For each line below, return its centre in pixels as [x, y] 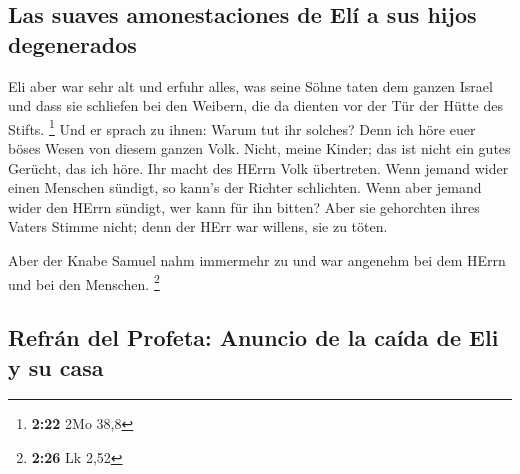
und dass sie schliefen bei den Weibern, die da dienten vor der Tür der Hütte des [255, 105]
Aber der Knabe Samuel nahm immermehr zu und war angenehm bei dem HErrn [257, 260]
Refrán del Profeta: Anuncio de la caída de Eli [253, 337]
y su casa [56, 366]
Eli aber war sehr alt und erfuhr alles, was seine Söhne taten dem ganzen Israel [250, 85]
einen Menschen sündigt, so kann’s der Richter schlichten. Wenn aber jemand [245, 187]
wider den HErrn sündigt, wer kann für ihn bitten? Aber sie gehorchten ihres [244, 206]
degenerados [72, 43]
